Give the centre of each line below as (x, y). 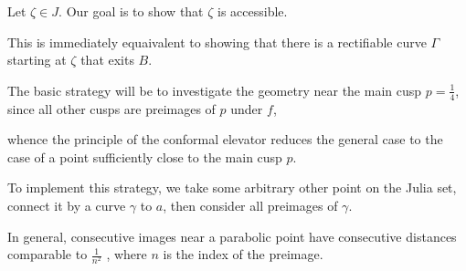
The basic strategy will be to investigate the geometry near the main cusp (215, 90)
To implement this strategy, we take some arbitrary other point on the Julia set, (232, 188)
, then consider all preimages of (250, 205)
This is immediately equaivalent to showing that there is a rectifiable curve (217, 42)
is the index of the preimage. (243, 254)
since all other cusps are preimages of (111, 108)
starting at (37, 60)
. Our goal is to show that (131, 11)
